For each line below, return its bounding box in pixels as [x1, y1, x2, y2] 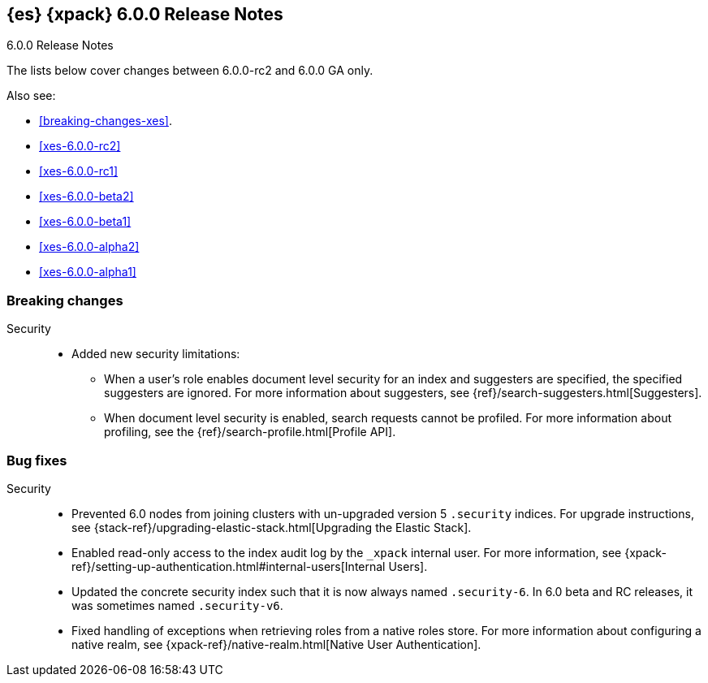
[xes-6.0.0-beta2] [39, 189, 134, 204]
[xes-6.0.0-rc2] [39, 139, 121, 153]
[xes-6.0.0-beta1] [39, 214, 132, 229]
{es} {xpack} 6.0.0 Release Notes [6, 4, 283, 24]
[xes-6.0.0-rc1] [39, 164, 119, 179]
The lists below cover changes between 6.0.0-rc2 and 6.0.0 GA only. [6, 63, 373, 78]
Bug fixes [6, 452, 67, 469]
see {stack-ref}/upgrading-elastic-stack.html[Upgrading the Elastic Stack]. [71, 520, 472, 534]
